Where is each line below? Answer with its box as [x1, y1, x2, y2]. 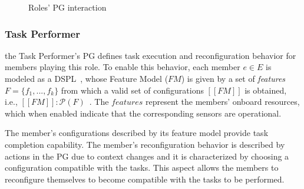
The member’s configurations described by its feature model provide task [5, 127, 269, 139]
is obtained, [244, 84, 287, 96]
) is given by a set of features [181, 72, 286, 84]
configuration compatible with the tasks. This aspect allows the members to [5, 161, 279, 174]
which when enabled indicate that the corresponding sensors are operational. [5, 107, 282, 119]
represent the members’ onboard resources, [146, 95, 300, 108]
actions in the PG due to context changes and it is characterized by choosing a [5, 150, 289, 162]
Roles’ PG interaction [28, 1, 107, 13]
